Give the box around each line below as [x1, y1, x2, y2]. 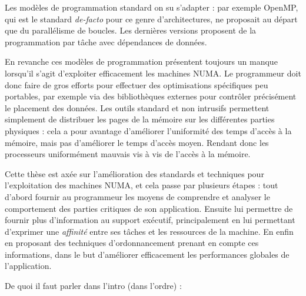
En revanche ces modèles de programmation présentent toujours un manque [5, 55, 278, 68]
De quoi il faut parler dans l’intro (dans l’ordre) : [5, 280, 182, 292]
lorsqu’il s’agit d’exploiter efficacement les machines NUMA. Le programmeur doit [5, 66, 301, 79]
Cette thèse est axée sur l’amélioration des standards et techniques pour [5, 167, 264, 179]
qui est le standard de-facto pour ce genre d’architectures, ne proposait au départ [5, 12, 298, 25]
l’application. [5, 260, 52, 272]
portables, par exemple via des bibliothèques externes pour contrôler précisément [5, 90, 297, 102]
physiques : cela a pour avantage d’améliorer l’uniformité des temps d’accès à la [5, 124, 292, 137]
